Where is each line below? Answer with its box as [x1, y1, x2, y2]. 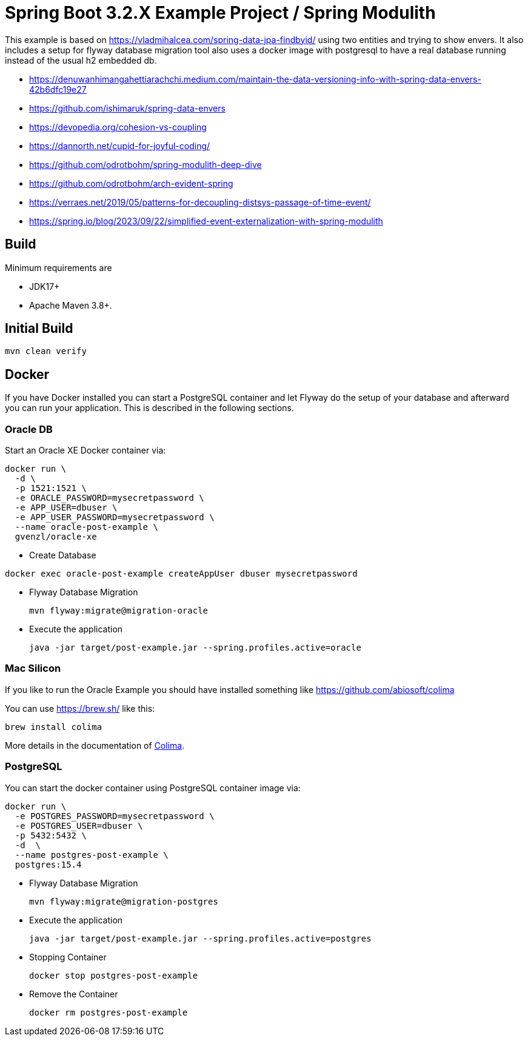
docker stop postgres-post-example [29, 970, 198, 980]
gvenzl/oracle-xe [15, 532, 97, 542]
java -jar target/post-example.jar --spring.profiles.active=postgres [29, 933, 372, 943]
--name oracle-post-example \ [15, 522, 158, 532]
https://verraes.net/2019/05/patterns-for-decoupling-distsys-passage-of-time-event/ [29, 196, 371, 207]
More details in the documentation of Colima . [5, 740, 185, 751]
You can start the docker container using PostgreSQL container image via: [5, 782, 301, 793]
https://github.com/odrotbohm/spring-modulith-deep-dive [29, 159, 262, 170]
